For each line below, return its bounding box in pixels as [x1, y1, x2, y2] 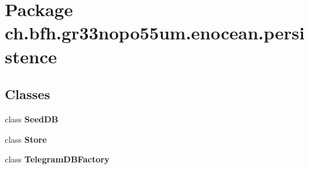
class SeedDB [5, 112, 59, 125]
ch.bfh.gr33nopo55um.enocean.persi [5, 20, 305, 45]
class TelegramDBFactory [5, 153, 110, 165]
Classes [5, 85, 50, 103]
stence [5, 44, 57, 68]
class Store [5, 133, 47, 145]
